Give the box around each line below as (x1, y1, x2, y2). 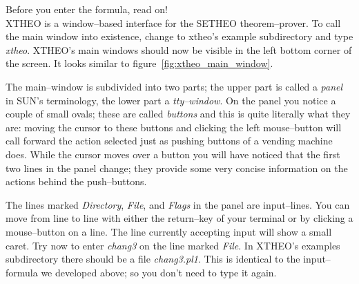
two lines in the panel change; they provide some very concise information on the (6, 160, 348, 175)
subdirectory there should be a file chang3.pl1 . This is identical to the (6, 252, 300, 266)
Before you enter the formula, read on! (6, 2, 168, 16)
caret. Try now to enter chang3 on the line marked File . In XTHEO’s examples (6, 238, 340, 252)
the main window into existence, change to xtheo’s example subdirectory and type (6, 29, 353, 44)
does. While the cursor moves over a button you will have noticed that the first (6, 146, 340, 161)
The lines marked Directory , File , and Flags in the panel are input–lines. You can (6, 197, 350, 211)
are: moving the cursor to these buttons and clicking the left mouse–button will (6, 120, 342, 134)
